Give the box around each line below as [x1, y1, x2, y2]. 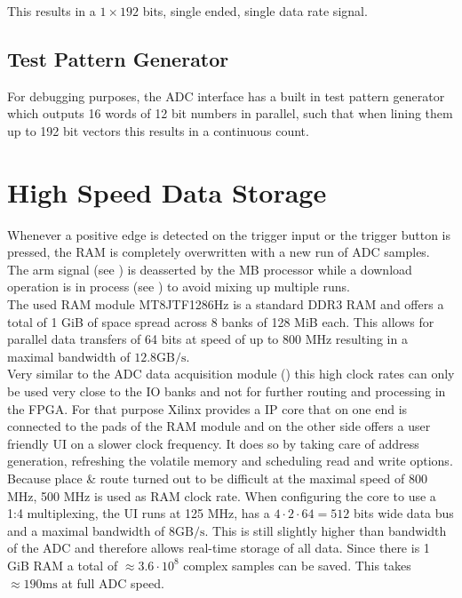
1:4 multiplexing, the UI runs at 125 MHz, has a [7, 504, 270, 522]
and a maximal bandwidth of [7, 521, 165, 539]
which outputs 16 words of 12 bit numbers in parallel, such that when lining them [7, 104, 453, 123]
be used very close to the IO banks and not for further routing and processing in [7, 382, 446, 401]
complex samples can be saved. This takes [183, 555, 411, 574]
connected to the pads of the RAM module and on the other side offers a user [7, 417, 431, 435]
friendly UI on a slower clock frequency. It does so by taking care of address [7, 434, 419, 452]
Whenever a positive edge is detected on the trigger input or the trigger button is [7, 225, 451, 243]
